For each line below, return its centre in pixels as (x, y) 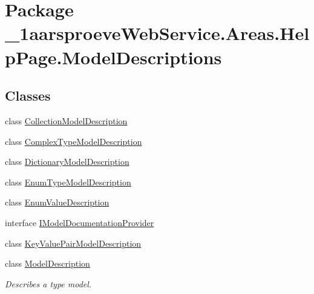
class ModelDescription (47, 263)
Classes (28, 95)
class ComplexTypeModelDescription (74, 141)
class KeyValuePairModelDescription (73, 243)
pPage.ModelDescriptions (113, 57)
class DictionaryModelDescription (67, 162)
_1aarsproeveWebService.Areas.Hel (157, 33)
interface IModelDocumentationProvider (80, 222)
